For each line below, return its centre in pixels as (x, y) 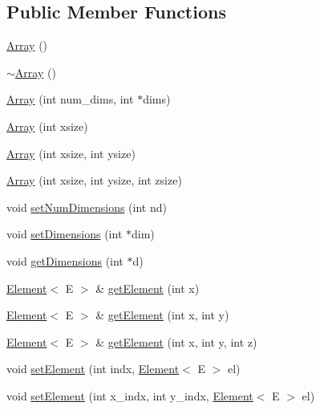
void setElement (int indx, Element (93, 369)
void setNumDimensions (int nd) (87, 207)
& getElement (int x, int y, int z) (176, 341)
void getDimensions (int (65, 260)
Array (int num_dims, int (70, 99)
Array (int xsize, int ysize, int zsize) (94, 180)
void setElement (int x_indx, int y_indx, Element (130, 395)
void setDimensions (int (65, 234)
